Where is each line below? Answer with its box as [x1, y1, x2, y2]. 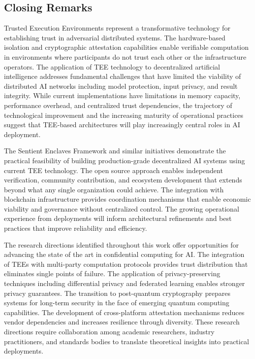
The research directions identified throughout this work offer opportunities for [4, 239, 239, 250]
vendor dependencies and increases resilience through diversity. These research [4, 317, 240, 327]
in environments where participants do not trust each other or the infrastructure [4, 51, 247, 62]
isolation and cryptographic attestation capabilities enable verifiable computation [4, 42, 249, 52]
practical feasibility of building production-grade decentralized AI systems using [4, 155, 245, 165]
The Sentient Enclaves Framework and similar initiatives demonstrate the [4, 145, 226, 156]
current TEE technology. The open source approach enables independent [4, 165, 223, 175]
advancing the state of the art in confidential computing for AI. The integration [4, 249, 245, 259]
